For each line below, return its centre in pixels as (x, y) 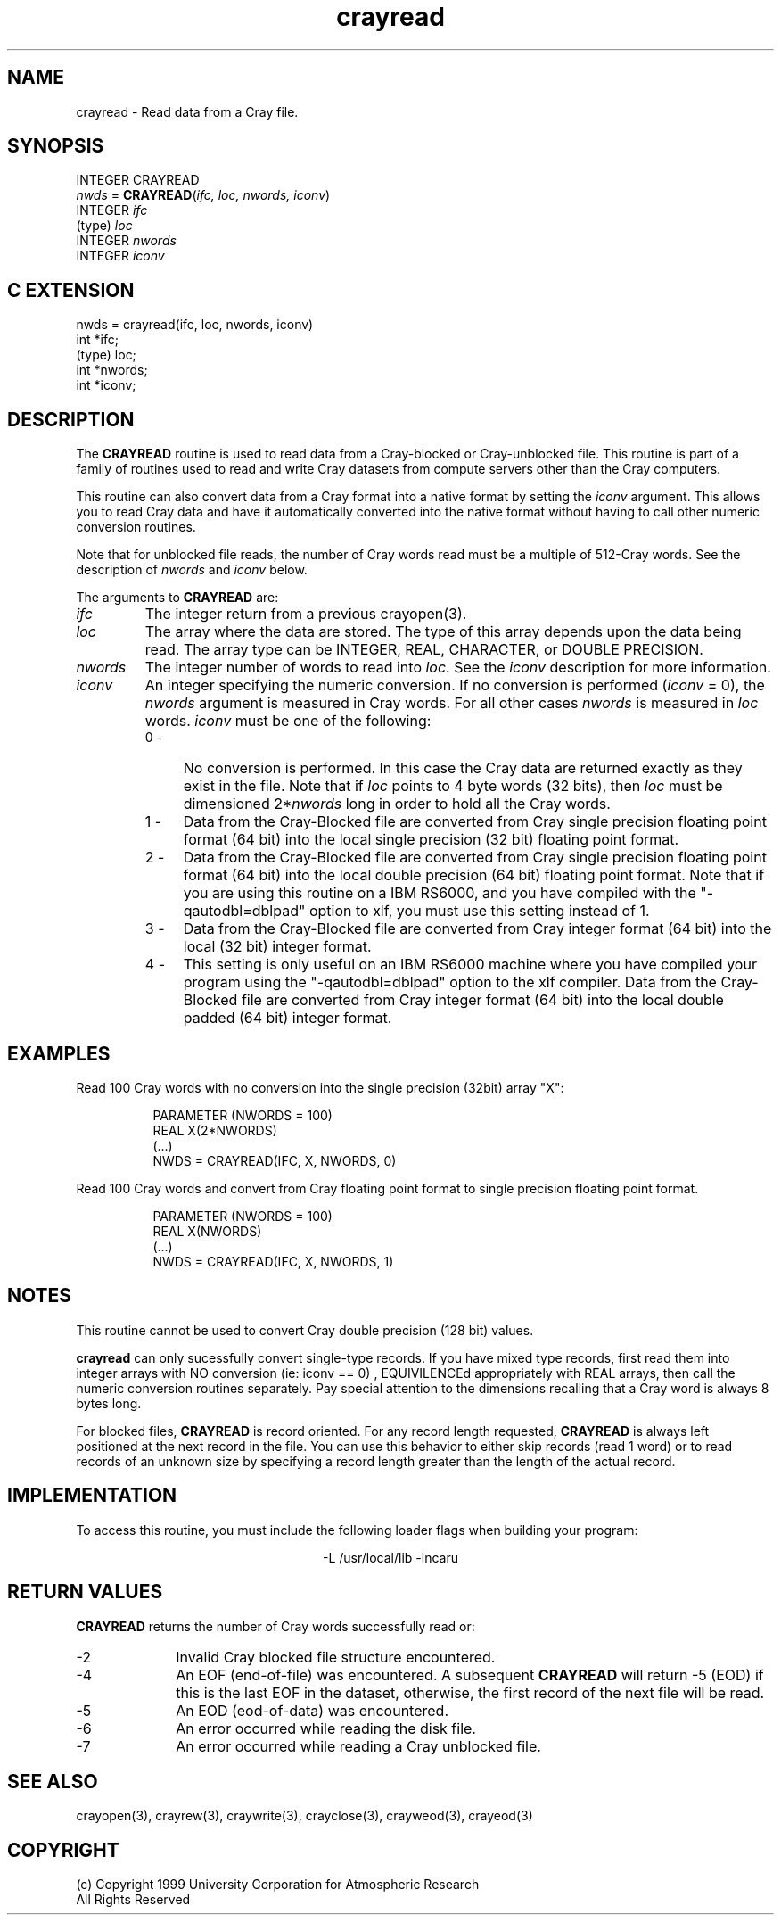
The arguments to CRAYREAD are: (177, 598)
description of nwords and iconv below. (192, 570)
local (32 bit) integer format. (277, 947)
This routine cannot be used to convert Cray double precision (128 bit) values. (305, 1330)
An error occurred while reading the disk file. (326, 1728)
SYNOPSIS (56, 146)
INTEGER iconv (120, 256)
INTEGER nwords (126, 241)
